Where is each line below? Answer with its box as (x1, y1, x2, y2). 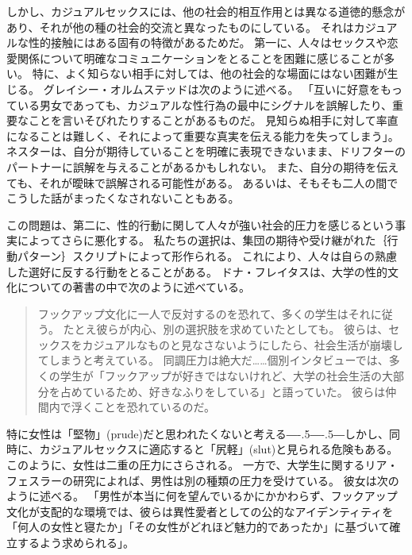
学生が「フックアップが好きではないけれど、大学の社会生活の (60, 368, 383, 384)
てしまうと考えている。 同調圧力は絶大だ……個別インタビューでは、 (37, 352, 389, 368)
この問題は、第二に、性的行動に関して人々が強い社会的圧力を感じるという (6, 216, 395, 233)
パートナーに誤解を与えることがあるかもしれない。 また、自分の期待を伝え (6, 158, 399, 175)
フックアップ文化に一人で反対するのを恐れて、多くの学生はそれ (37, 305, 371, 322)
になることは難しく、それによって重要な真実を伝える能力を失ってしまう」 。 (6, 127, 399, 144)
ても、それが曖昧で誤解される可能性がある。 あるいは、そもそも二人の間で (6, 174, 399, 191)
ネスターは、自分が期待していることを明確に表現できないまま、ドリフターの (6, 143, 406, 160)
